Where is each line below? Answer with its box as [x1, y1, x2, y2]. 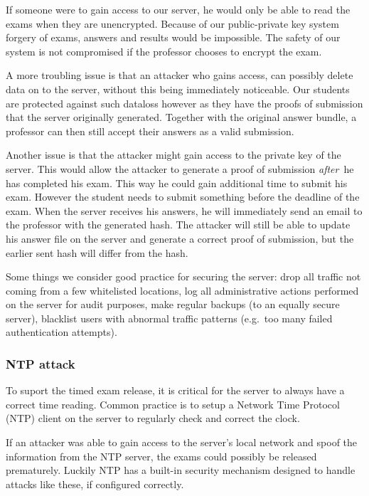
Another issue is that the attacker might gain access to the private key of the [6, 147, 341, 162]
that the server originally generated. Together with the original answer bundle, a [6, 110, 357, 125]
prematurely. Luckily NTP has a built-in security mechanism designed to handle [6, 463, 355, 477]
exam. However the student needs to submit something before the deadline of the [6, 189, 360, 204]
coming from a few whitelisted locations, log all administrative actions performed [6, 283, 359, 297]
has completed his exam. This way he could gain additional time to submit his [6, 175, 348, 190]
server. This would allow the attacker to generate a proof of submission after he [6, 161, 354, 176]
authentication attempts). [6, 324, 117, 339]
